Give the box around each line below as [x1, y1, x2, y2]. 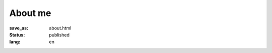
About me [9, 7, 51, 18]
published [49, 31, 70, 37]
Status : [9, 31, 25, 37]
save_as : [9, 25, 29, 31]
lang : [9, 39, 21, 45]
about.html [49, 25, 72, 31]
